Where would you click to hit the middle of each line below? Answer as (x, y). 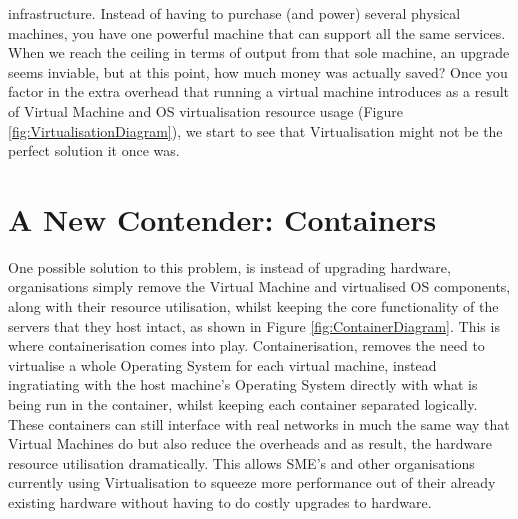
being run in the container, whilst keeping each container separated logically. (243, 404)
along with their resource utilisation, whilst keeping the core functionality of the (253, 306)
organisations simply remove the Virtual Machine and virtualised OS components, (259, 286)
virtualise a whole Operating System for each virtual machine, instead (222, 364)
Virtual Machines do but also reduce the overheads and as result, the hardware (250, 443)
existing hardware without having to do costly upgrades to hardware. (220, 502)
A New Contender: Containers (222, 218)
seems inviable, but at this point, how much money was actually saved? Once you (258, 71)
